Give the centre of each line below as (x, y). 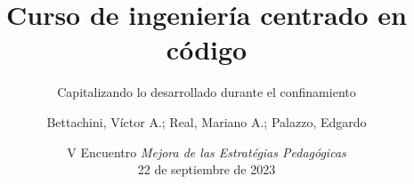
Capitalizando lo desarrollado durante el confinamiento (207, 92)
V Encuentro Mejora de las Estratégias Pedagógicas (207, 152)
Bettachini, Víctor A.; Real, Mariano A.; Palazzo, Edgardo (207, 121)
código (207, 49)
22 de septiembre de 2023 (207, 169)
